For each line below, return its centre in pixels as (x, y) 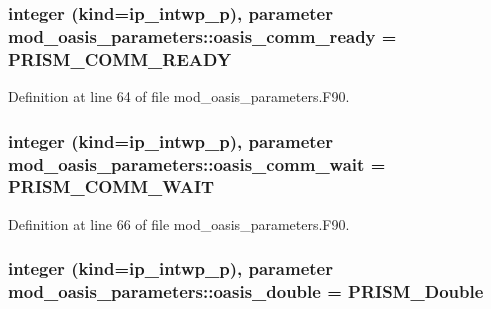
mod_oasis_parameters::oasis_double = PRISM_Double (246, 291)
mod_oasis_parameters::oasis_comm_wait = (197, 163)
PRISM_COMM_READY (120, 58)
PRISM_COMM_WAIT (111, 186)
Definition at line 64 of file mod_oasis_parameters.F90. (179, 96)
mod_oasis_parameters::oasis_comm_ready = (202, 35)
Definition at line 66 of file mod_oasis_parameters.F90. (179, 223)
